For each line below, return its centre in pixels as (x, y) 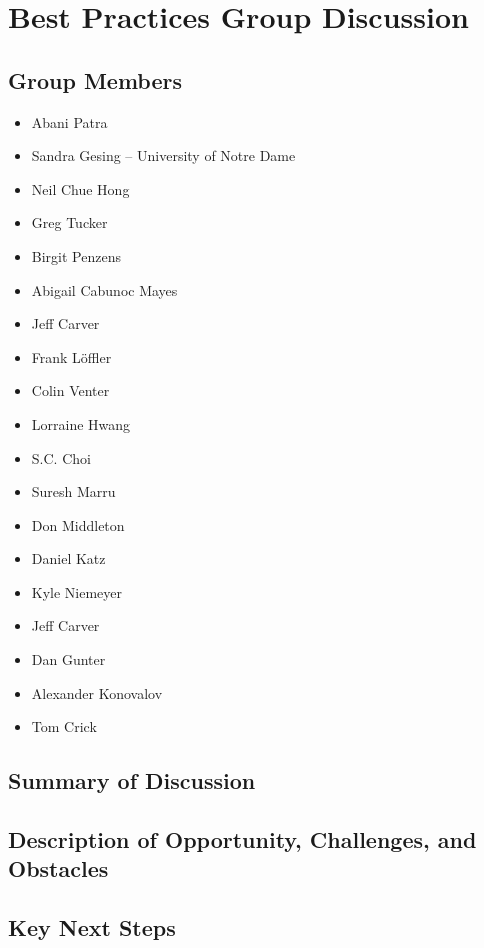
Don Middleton (78, 524)
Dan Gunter (68, 659)
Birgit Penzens (76, 255)
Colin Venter (70, 390)
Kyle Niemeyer (77, 591)
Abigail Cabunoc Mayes (104, 289)
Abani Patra (69, 121)
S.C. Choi (61, 457)
